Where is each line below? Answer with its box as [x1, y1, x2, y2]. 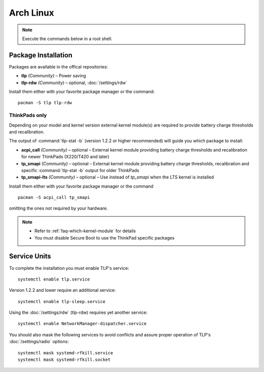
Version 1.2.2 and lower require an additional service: [9, 287, 116, 293]
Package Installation [9, 51, 73, 59]
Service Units [9, 252, 51, 261]
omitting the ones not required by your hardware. [9, 205, 108, 211]
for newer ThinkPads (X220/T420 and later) [21, 154, 110, 160]
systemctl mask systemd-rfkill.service [18, 350, 113, 355]
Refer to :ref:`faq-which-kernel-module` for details [34, 228, 136, 234]
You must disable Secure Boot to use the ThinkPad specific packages [34, 235, 175, 241]
